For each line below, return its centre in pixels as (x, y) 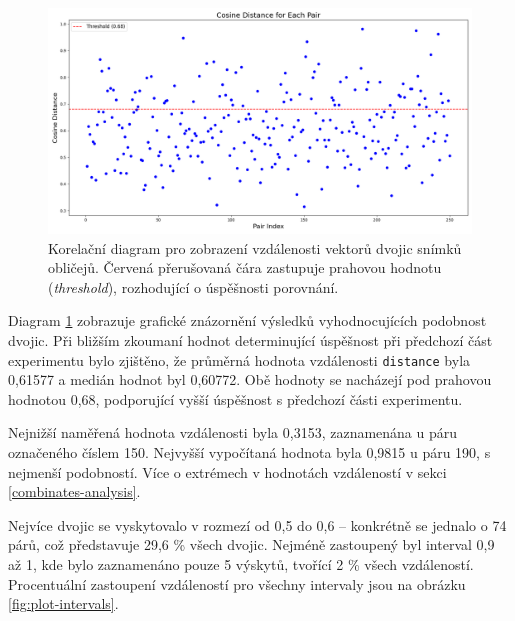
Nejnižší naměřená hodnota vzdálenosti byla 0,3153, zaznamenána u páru (233, 432)
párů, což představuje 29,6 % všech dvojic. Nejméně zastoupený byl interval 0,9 (251, 544)
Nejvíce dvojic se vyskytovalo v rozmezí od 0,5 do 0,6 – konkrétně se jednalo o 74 (257, 524)
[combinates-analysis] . (74, 491)
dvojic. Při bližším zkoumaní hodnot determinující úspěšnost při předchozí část (250, 340)
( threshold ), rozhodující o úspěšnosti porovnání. (193, 286)
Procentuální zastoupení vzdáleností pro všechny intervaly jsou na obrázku (237, 583)
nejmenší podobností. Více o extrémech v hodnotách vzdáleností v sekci (227, 471)
